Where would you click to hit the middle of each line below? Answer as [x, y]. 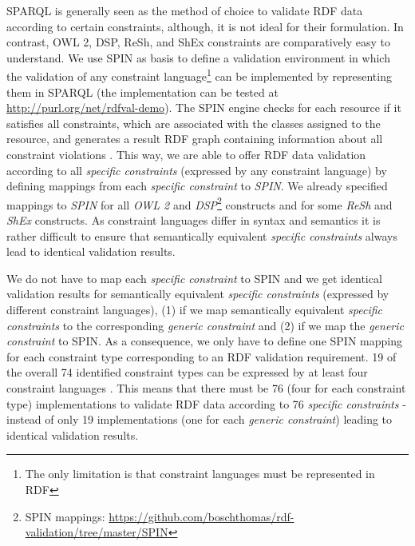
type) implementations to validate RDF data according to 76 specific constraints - [206, 403]
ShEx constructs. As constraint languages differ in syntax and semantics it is [194, 220]
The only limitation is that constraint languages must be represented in [200, 474]
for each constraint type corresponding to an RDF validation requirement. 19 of [202, 356]
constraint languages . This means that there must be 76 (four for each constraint [206, 387]
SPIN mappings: [65, 516]
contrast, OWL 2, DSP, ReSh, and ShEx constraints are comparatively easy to [198, 42]
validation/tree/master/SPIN [97, 532]
